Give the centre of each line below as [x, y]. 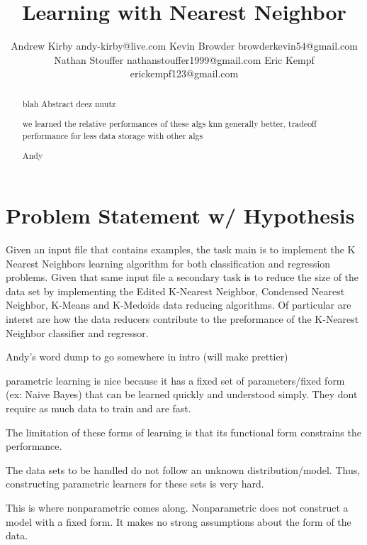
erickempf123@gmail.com [184, 73]
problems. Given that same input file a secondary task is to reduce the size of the [182, 277]
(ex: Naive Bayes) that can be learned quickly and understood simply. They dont [182, 394]
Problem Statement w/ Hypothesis [180, 215]
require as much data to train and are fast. [98, 408]
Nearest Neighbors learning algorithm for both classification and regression [168, 263]
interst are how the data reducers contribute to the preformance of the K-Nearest [182, 319]
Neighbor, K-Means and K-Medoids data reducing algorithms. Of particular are [179, 305]
